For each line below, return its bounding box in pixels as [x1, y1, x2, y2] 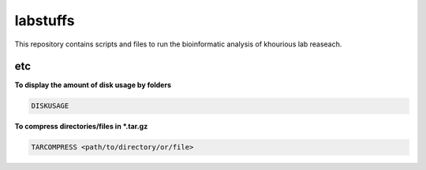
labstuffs [14, 12, 75, 29]
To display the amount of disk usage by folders [14, 80, 171, 90]
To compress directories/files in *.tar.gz [14, 122, 148, 131]
